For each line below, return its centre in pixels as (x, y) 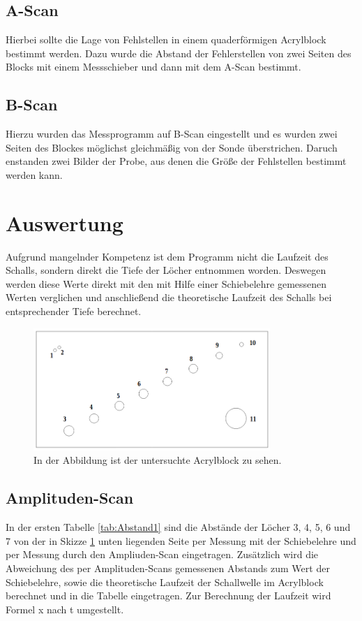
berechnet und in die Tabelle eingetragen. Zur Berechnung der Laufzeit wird (168, 596)
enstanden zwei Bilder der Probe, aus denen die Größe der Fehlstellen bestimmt (176, 161)
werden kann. (34, 174)
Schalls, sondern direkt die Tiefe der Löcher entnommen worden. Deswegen (166, 270)
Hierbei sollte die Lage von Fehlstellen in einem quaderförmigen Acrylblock (166, 39)
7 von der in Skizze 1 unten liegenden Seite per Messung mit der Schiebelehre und (181, 540)
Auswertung (65, 222)
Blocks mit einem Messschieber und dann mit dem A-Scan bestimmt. (153, 67)
